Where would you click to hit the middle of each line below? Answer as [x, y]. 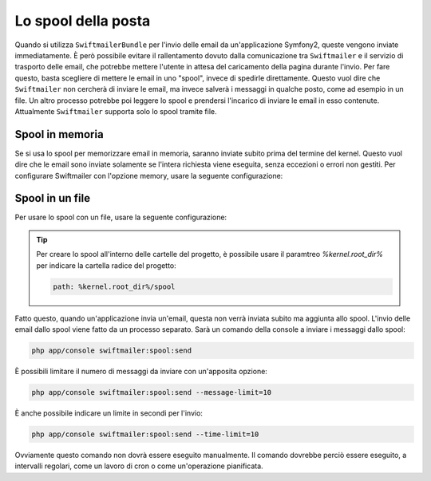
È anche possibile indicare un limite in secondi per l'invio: [109, 413]
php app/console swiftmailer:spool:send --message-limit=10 [152, 392]
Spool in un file [53, 198]
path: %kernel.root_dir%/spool [114, 286]
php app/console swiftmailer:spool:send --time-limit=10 [145, 434]
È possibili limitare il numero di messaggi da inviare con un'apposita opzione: [141, 371]
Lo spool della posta [83, 21]
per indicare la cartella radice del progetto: [107, 265]
